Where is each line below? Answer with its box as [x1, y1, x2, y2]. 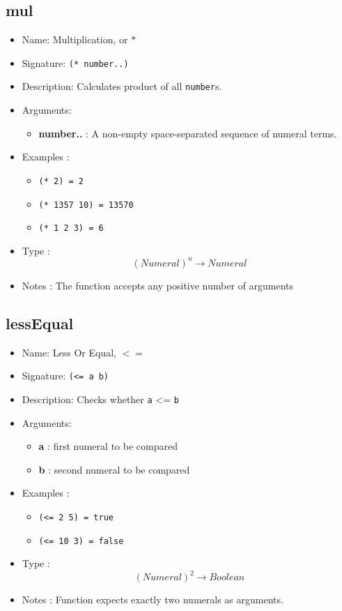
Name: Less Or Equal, [22, 345, 116, 359]
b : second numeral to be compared [38, 462, 190, 476]
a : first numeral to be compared [38, 439, 178, 453]
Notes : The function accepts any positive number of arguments [22, 278, 294, 292]
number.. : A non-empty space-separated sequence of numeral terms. [38, 126, 337, 140]
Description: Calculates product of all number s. [22, 79, 222, 93]
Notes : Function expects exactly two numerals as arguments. [22, 592, 283, 607]
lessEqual [6, 312, 74, 333]
